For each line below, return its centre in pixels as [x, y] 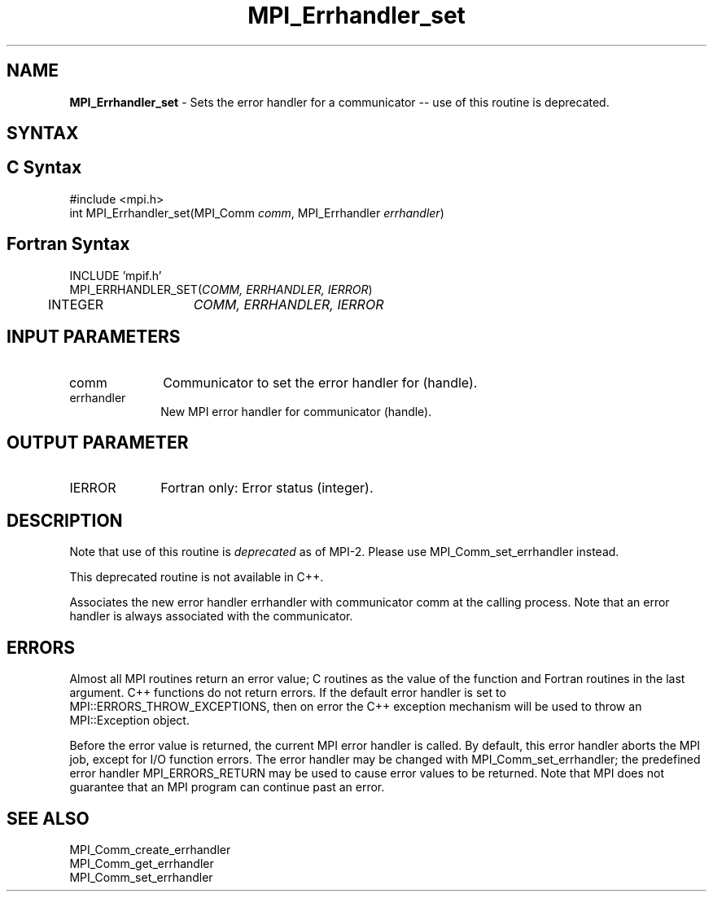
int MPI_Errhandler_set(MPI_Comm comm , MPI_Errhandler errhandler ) [257, 212]
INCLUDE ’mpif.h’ [116, 275]
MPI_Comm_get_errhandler [142, 863]
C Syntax [44, 168]
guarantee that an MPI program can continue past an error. [227, 787]
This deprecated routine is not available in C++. [197, 577]
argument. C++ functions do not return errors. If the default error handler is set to [288, 693]
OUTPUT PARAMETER [98, 442]
